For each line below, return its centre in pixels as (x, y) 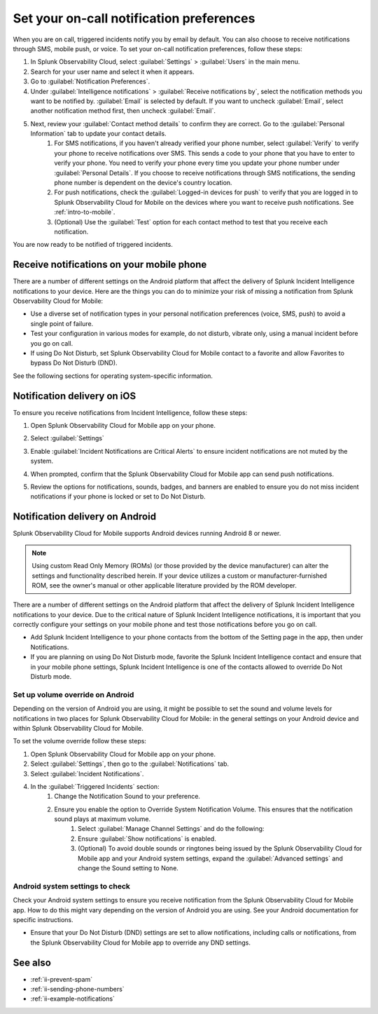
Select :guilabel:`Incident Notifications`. (87, 773)
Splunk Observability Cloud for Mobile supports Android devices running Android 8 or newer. (147, 534)
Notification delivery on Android (85, 516)
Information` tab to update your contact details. (99, 134)
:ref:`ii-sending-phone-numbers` (78, 989)
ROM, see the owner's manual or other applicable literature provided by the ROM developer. (164, 585)
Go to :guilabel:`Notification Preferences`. (90, 81)
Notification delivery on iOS (75, 396)
